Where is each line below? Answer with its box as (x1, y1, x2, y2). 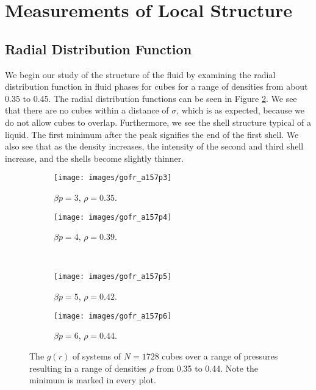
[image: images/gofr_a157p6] (54, 311, 172, 320)
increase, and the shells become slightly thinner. (5, 151, 184, 164)
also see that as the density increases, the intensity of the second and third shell (5, 140, 304, 153)
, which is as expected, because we (176, 104, 305, 117)
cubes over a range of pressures (162, 349, 278, 362)
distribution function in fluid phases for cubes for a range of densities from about (5, 80, 308, 93)
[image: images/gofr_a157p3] (54, 173, 172, 182)
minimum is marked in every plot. (29, 374, 156, 386)
